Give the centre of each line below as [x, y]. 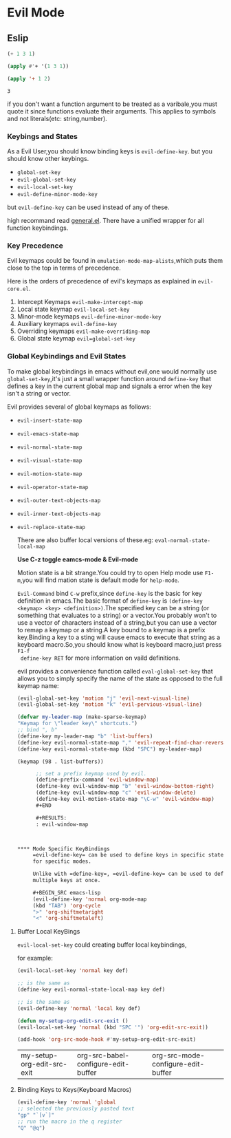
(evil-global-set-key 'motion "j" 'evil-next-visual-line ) [103, 698]
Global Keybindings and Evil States [67, 356]
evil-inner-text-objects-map [59, 514]
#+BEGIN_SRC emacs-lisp [67, 892]
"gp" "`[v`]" [36, 1115]
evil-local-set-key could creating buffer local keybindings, [102, 945]
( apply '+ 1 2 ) [29, 78]
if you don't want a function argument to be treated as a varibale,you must [112, 104]
